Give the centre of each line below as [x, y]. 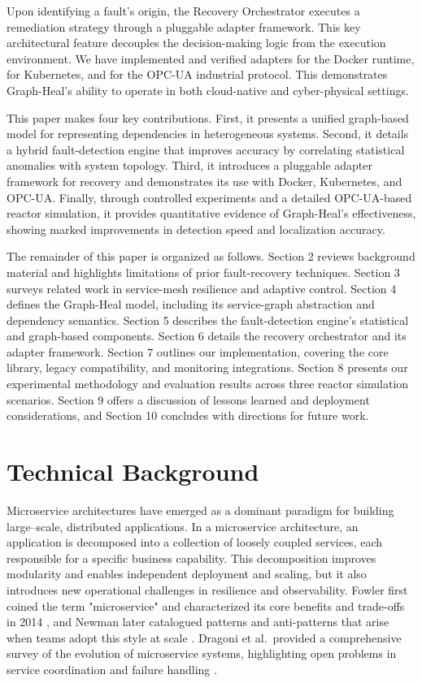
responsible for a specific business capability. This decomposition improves [191, 558]
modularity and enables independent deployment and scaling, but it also [187, 574]
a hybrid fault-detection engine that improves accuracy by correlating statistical [206, 149]
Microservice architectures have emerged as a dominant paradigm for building [200, 510]
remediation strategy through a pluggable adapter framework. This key [184, 26]
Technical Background [133, 471]
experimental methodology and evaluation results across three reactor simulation [208, 384]
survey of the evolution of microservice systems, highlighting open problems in [202, 653]
